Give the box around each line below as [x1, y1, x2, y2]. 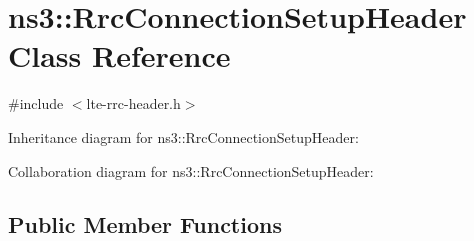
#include [8, 93, 64, 114]
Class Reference [8, 35, 231, 76]
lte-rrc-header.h [86, 93, 181, 114]
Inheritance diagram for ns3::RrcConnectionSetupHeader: [8, 126, 359, 147]
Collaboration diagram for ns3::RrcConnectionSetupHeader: [8, 160, 374, 181]
